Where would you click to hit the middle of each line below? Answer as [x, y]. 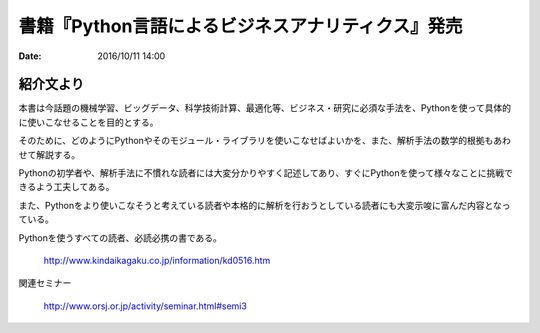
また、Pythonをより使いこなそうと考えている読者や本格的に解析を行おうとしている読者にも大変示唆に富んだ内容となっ [264, 205]
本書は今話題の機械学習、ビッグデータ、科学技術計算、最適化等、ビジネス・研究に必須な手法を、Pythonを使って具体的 [265, 108]
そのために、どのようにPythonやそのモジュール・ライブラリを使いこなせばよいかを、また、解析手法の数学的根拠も [256, 141]
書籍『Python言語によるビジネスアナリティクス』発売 [240, 26]
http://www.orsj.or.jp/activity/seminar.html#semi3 [145, 306]
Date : [30, 56]
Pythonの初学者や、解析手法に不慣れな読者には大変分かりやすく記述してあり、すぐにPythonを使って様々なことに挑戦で [266, 173]
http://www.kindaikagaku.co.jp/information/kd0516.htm [157, 260]
